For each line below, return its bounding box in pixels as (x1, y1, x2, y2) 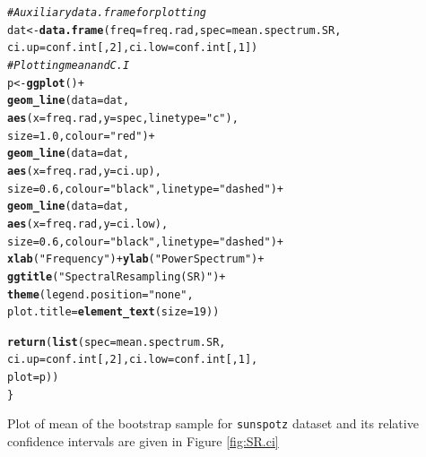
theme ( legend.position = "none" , (7, 288, 194, 301)
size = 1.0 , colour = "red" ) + (7, 129, 155, 142)
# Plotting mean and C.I (7, 58, 130, 72)
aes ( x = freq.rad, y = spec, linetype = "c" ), (7, 111, 239, 125)
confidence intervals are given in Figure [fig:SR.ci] (7, 432, 279, 451)
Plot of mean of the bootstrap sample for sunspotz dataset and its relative (7, 414, 419, 433)
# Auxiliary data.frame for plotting (7, 6, 206, 19)
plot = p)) (7, 371, 59, 384)
